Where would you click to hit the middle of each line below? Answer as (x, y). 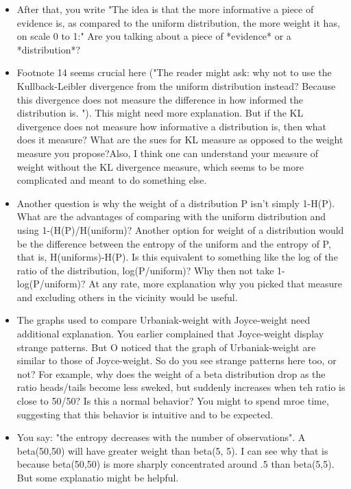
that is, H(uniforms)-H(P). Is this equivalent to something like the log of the (177, 257)
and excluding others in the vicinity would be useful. (127, 297)
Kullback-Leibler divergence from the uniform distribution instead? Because (176, 85)
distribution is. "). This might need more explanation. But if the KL (160, 113)
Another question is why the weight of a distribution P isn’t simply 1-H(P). (176, 203)
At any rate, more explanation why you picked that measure (215, 284)
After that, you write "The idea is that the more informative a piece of (165, 9)
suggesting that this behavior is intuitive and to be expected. (145, 414)
